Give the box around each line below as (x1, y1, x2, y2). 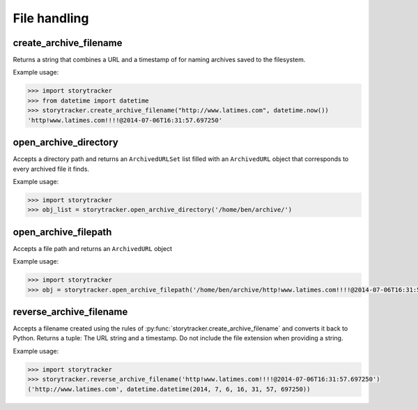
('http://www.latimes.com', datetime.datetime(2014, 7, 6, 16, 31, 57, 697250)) (27, 385, 311, 393)
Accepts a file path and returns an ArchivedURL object (13, 244, 173, 252)
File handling (13, 10, 89, 26)
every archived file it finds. (13, 165, 90, 173)
